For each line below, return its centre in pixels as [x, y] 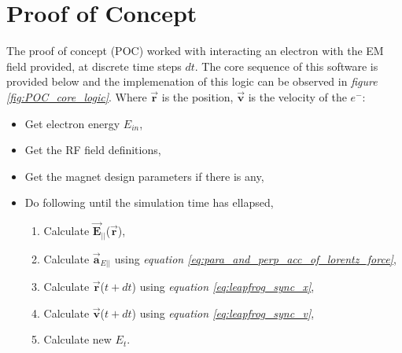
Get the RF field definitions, [93, 150]
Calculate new [77, 339]
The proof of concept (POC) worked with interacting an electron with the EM [195, 51]
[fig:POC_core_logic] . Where [77, 96]
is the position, [197, 96]
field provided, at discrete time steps [94, 66]
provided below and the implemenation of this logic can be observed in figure [192, 81]
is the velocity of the [297, 96]
